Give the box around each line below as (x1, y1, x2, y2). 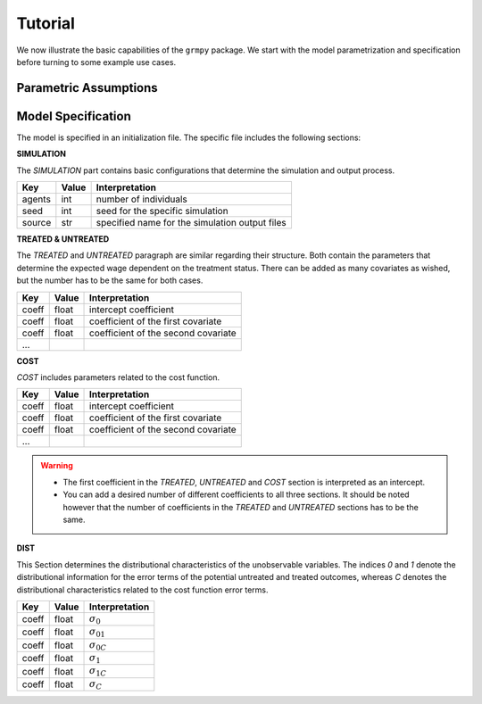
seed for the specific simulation (96, 205, 229, 218)
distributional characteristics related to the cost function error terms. (16, 584, 269, 595)
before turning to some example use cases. (16, 56, 177, 67)
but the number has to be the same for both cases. (16, 275, 204, 286)
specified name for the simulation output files (96, 217, 287, 229)
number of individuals (96, 193, 187, 205)
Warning (40, 460, 73, 471)
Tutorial (16, 13, 76, 33)
